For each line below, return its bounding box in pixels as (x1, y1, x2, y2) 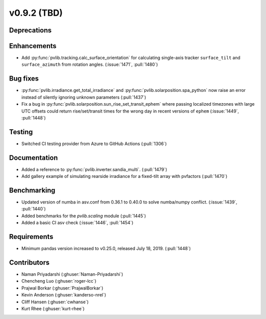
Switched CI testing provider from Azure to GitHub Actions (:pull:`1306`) (21, 141, 167, 146)
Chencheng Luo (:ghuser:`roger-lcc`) (21, 278, 97, 284)
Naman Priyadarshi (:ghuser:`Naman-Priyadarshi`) (21, 271, 123, 277)
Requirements (9, 232, 54, 241)
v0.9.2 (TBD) (9, 7, 63, 18)
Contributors (9, 258, 50, 266)
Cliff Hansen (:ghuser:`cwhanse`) (21, 299, 89, 305)
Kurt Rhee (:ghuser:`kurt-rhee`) (21, 305, 85, 312)
